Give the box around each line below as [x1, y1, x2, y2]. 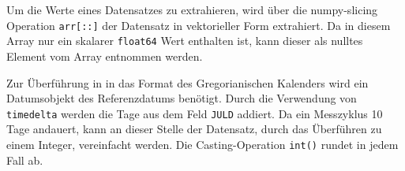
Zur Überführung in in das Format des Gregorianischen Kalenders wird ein [6, 74, 369, 91]
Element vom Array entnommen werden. [6, 47, 203, 64]
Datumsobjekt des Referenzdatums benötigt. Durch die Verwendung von [6, 90, 357, 106]
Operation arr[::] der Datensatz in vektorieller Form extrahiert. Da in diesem [6, 17, 391, 33]
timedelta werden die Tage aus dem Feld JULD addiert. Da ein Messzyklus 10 [6, 105, 383, 121]
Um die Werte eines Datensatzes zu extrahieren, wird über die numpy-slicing [6, 2, 378, 17]
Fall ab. [6, 151, 43, 168]
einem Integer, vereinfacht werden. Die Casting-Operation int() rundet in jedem [6, 136, 399, 152]
